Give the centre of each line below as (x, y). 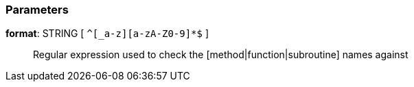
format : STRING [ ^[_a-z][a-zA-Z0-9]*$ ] (107, 34)
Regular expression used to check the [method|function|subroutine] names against (221, 55)
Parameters (37, 10)
